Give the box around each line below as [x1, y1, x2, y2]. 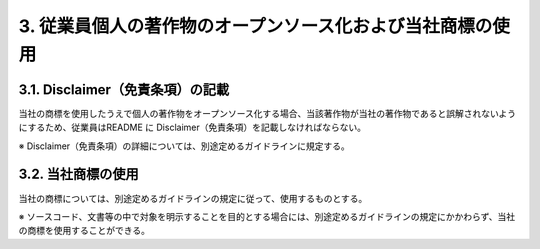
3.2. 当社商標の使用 [18, 166, 139, 183]
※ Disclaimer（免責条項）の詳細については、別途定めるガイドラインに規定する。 [18, 140, 350, 152]
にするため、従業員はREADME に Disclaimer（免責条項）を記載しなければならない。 [18, 121, 367, 134]
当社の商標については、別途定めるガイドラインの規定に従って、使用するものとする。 [18, 192, 368, 204]
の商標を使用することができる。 [18, 225, 150, 237]
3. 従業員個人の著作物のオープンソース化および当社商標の [18, 15, 493, 37]
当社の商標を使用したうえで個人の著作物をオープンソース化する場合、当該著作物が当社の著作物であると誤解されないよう [18, 107, 517, 119]
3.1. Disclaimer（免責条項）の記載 [18, 81, 230, 98]
